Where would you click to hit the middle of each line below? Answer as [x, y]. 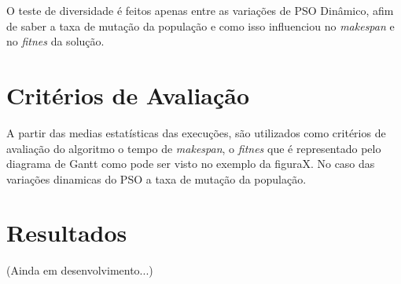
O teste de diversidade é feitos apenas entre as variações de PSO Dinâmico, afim [200, 10]
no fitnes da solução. [55, 41]
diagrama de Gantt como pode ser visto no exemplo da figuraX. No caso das [191, 164]
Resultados [67, 233]
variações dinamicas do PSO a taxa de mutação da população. [156, 178]
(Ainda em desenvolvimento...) [80, 270]
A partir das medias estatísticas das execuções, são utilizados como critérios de [196, 132]
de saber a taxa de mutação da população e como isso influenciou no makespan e [200, 25]
